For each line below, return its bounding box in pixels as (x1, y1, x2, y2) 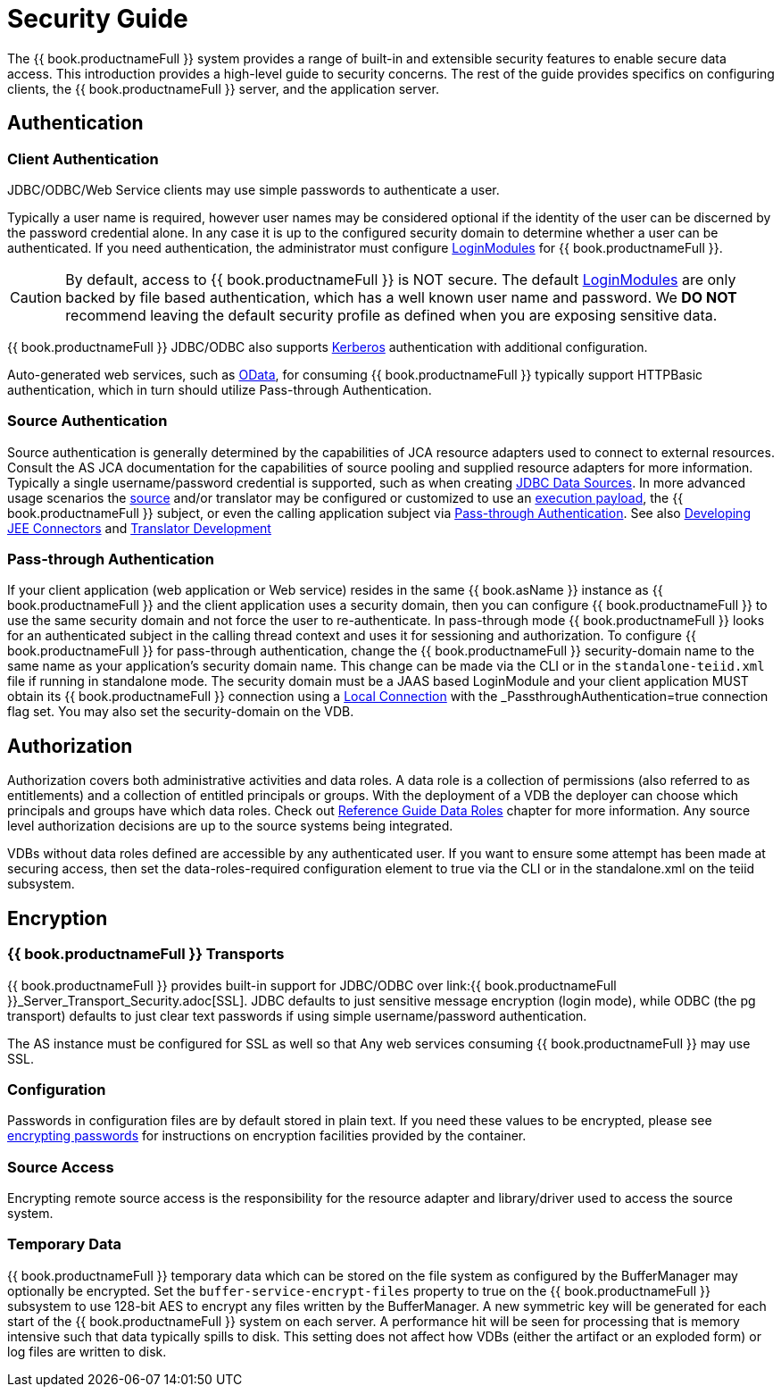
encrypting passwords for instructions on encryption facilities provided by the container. (7, 1128, 527, 1144)
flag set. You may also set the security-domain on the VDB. (7, 704, 354, 720)
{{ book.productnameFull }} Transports (7, 945, 285, 964)
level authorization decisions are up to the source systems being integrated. (7, 818, 453, 834)
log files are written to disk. (7, 1343, 167, 1359)
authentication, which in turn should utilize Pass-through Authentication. (7, 381, 432, 397)
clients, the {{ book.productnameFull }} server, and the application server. (7, 80, 439, 96)
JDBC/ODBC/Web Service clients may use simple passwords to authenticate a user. (7, 181, 500, 197)
